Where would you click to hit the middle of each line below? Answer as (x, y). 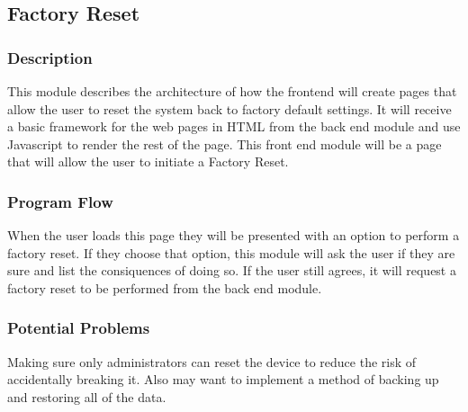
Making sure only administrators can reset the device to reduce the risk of (212, 361)
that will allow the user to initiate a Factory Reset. (148, 161)
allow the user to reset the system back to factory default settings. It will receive (229, 108)
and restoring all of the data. (87, 396)
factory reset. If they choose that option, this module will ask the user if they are (231, 252)
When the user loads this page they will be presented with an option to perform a (234, 235)
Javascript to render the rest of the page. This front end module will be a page (225, 143)
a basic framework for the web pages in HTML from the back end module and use (234, 126)
